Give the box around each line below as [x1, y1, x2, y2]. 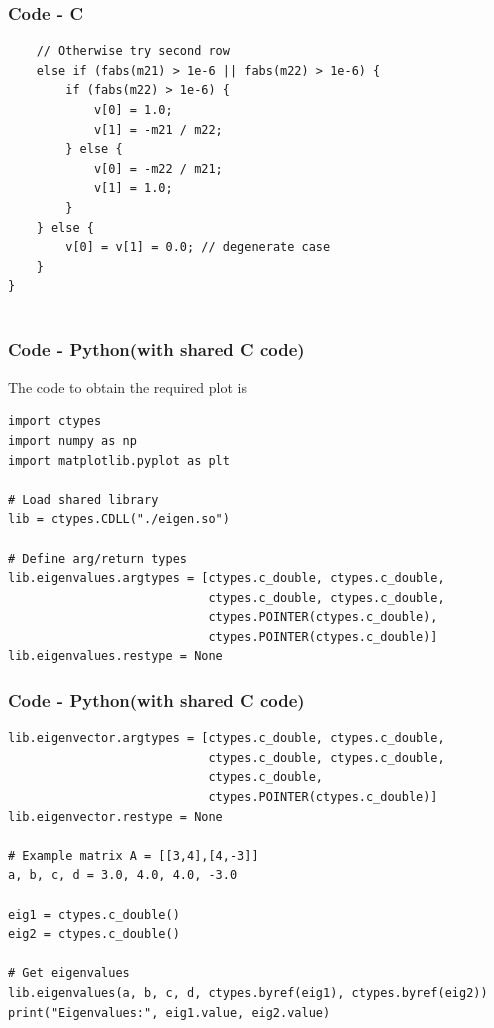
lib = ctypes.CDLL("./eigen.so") [8, 512, 230, 527]
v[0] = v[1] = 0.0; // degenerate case [65, 240, 331, 255]
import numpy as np [8, 433, 137, 448]
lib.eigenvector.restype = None [8, 809, 223, 824]
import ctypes [8, 414, 102, 429]
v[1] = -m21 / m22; [93, 122, 223, 137]
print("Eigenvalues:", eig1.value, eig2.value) [8, 1005, 331, 1020]
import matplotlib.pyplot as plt [8, 453, 230, 468]
